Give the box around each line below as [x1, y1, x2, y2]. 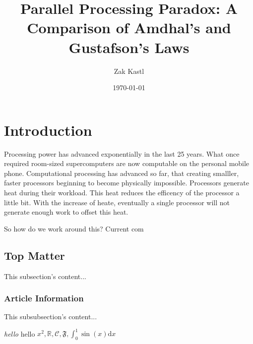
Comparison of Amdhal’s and [27, 17, 231, 38]
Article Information [4, 292, 84, 304]
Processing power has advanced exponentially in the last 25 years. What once [4, 148, 240, 159]
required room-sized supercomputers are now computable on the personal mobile [4, 158, 250, 169]
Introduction [4, 119, 92, 140]
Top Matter [4, 247, 65, 263]
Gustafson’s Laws [68, 37, 190, 57]
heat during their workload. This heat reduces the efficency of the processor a [4, 187, 240, 197]
